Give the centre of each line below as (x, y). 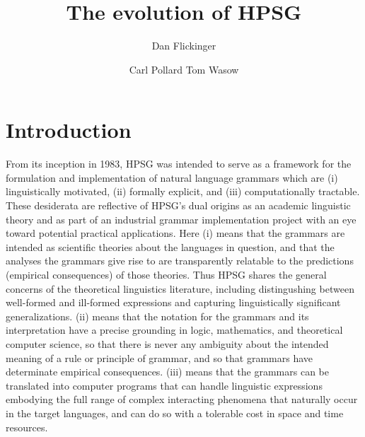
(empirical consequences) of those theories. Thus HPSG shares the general (166, 274)
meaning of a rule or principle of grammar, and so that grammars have (160, 357)
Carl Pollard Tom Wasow (184, 69)
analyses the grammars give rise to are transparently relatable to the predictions (180, 261)
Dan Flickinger (184, 46)
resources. (27, 427)
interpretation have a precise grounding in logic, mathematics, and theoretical (174, 330)
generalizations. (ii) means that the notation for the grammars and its (157, 316)
